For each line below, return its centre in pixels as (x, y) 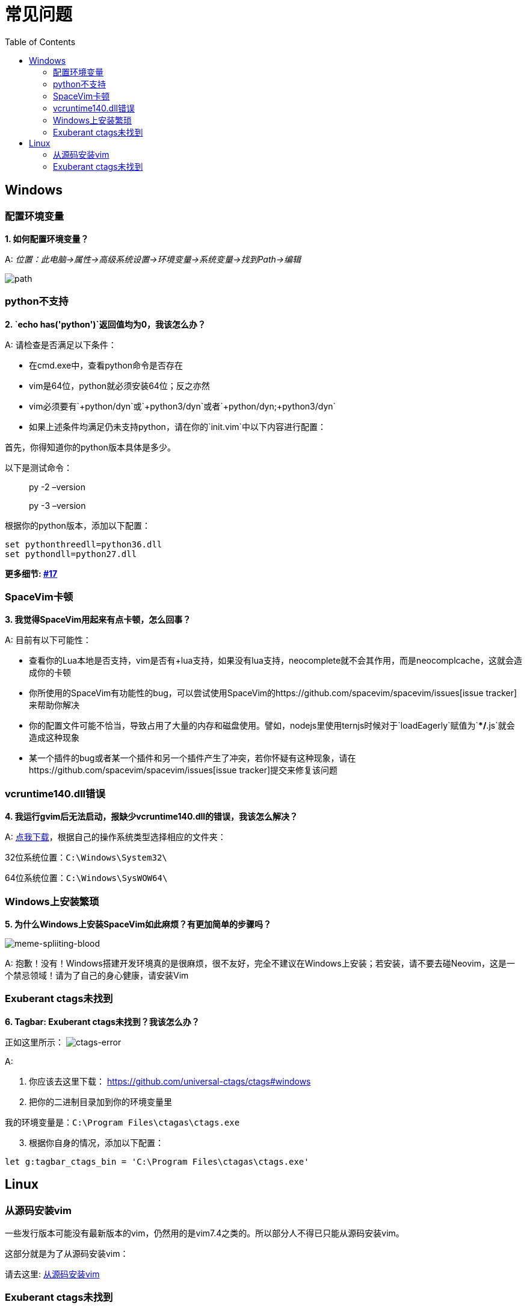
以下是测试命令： (39, 467)
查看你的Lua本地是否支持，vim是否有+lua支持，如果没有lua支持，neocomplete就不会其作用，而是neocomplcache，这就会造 (276, 661)
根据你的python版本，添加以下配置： (78, 525)
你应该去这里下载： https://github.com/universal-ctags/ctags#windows (170, 1081)
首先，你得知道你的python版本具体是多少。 (90, 447)
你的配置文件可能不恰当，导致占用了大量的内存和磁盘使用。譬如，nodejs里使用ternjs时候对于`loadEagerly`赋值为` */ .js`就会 (272, 726)
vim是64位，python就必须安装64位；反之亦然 (119, 385)
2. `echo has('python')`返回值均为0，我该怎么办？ (106, 324)
